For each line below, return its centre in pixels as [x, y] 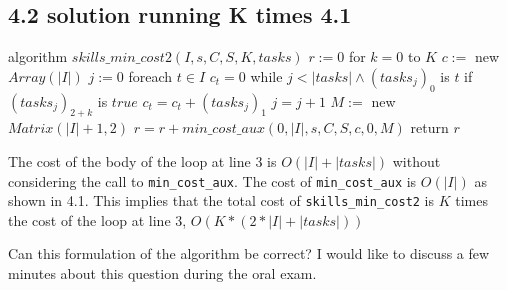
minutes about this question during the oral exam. [162, 273]
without [416, 160]
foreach [150, 75]
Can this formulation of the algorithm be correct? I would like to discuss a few [249, 253]
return [429, 127]
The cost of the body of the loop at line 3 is [142, 160]
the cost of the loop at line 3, [97, 219]
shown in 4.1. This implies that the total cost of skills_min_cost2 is [221, 200]
